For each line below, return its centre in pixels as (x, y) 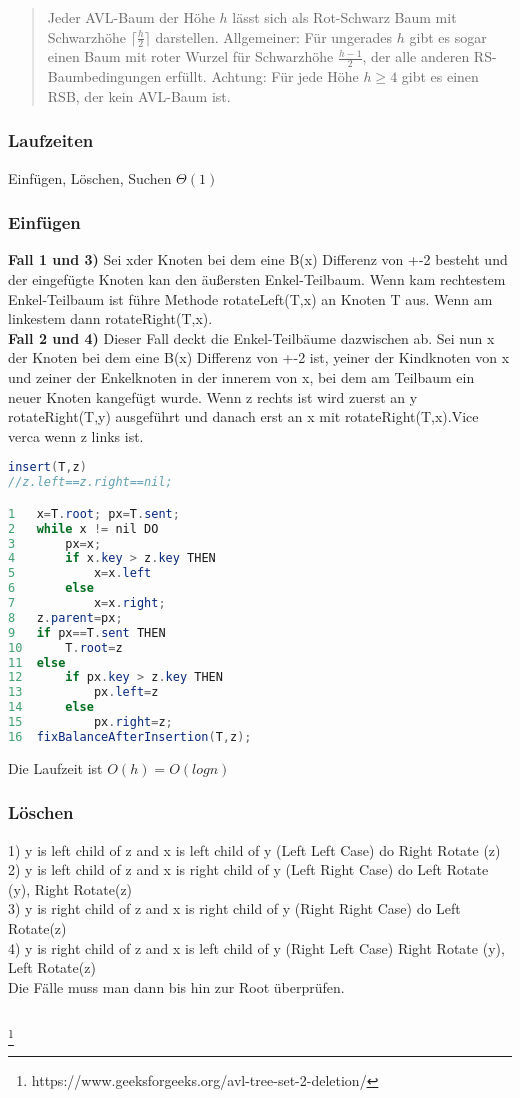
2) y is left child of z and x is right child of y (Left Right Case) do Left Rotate (248, 869)
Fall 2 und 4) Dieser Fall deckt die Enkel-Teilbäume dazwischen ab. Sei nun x (251, 337)
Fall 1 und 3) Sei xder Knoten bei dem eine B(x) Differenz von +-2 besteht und (258, 259)
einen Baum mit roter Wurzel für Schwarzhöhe (190, 56)
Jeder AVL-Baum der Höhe (131, 17)
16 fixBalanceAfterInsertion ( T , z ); (130, 736)
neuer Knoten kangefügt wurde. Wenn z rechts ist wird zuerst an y (213, 396)
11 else (37, 662)
